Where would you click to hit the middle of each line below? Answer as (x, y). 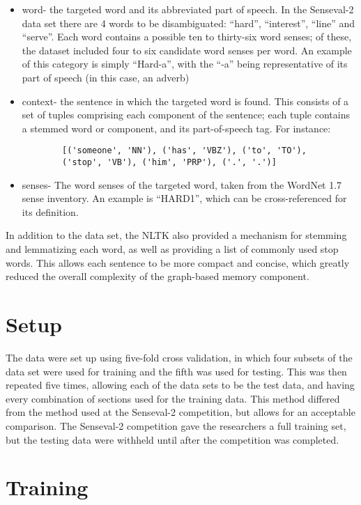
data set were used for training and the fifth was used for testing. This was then (176, 371)
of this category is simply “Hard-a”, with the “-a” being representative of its (185, 64)
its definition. (50, 211)
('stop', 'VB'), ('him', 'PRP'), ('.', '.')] (169, 162)
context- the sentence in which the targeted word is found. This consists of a (185, 101)
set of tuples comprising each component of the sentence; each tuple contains (186, 115)
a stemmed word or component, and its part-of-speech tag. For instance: (176, 128)
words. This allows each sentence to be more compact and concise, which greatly (178, 262)
